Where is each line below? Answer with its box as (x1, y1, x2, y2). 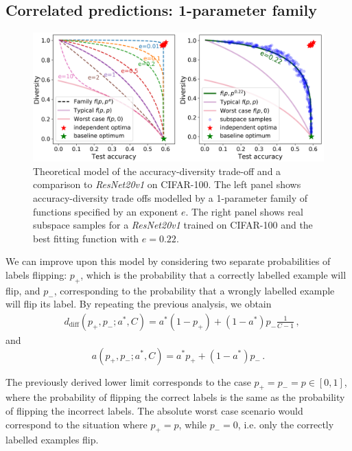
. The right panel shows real (185, 204, 303, 218)
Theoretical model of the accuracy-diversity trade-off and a (33, 163, 281, 178)
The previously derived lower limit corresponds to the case (5, 374, 251, 389)
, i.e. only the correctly (237, 417, 334, 431)
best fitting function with (33, 231, 139, 245)
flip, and (5, 283, 40, 297)
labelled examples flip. (5, 432, 99, 447)
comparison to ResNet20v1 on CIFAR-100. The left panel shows (33, 177, 301, 192)
